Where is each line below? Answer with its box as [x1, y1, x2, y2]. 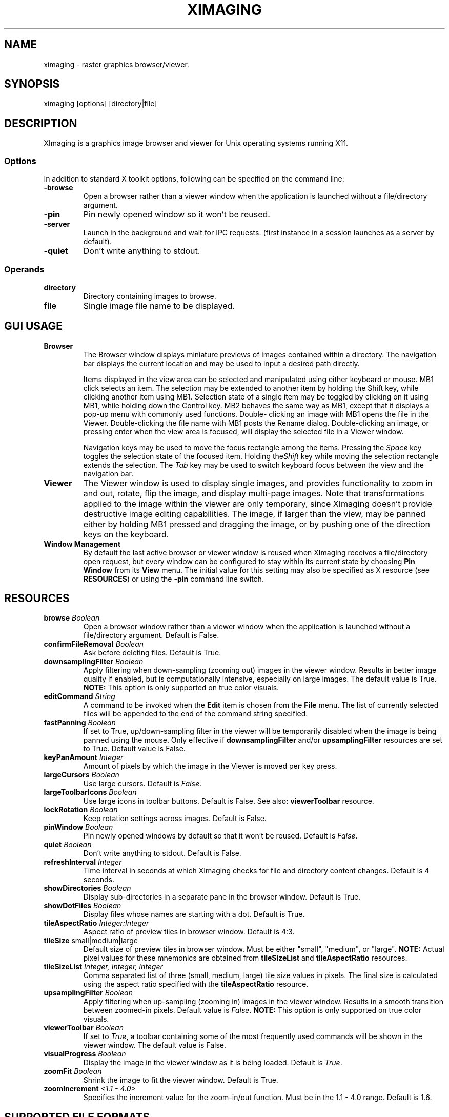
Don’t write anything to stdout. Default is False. [83, 849, 241, 858]
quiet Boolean [44, 840, 92, 849]
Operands [4, 264, 45, 275]
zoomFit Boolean [44, 1067, 102, 1076]
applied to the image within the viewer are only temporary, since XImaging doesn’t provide [83, 498, 432, 509]
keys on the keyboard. [83, 529, 169, 540]
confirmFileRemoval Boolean [44, 640, 144, 649]
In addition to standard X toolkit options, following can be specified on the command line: [44, 174, 344, 184]
